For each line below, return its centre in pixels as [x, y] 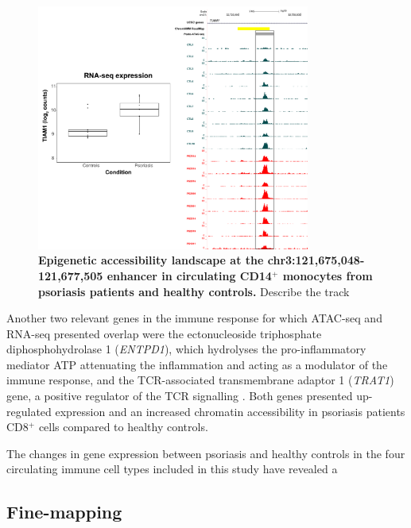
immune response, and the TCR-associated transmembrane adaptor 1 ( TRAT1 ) [200, 380]
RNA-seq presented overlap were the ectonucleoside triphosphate [164, 333]
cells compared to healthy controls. [123, 427]
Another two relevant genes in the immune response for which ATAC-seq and [194, 318]
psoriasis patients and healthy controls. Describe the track [194, 291]
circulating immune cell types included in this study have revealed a [172, 469]
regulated [29, 411]
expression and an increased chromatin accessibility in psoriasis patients [230, 411]
